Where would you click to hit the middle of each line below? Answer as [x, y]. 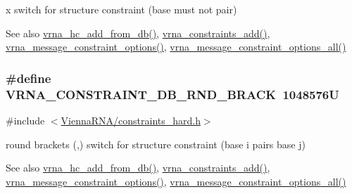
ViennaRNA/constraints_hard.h [131, 120]
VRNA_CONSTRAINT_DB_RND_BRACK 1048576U [172, 94]
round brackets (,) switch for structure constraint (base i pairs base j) [156, 144]
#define [29, 78]
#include [25, 120]
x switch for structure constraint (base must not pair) [121, 9]
